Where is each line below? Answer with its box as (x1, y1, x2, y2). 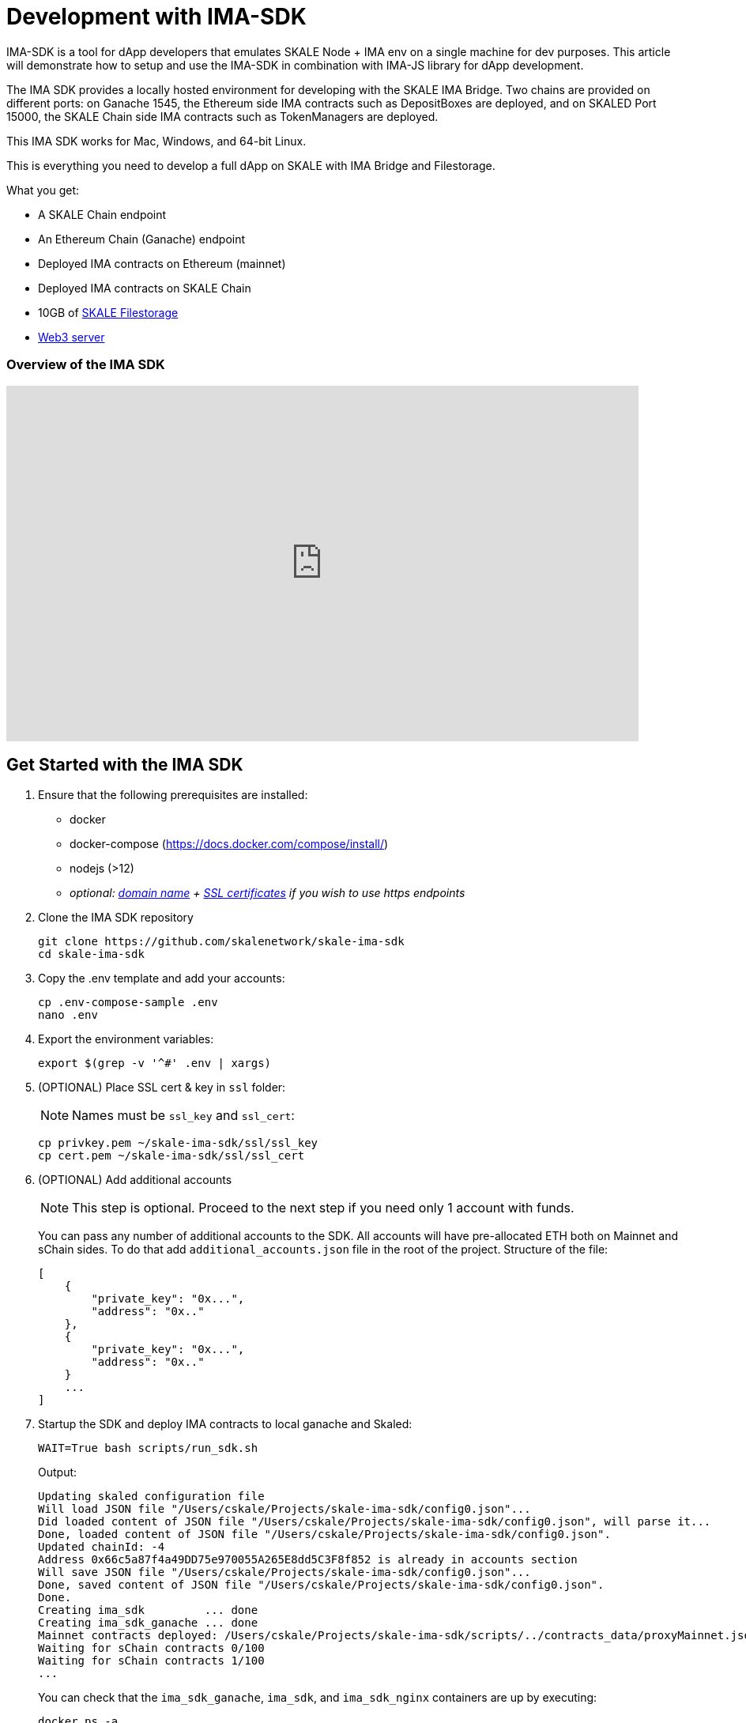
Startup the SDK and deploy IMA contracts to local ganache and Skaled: (38, 1417, 413, 1431)
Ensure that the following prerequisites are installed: (38, 788, 308, 802)
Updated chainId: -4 (38, 1540, 165, 1554)
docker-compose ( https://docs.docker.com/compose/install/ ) (70, 837, 389, 851)
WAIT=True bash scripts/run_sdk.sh (38, 1442, 258, 1455)
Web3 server (38, 330, 105, 344)
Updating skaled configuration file (38, 1490, 265, 1503)
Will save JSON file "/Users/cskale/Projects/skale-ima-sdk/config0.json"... (38, 1566, 531, 1579)
